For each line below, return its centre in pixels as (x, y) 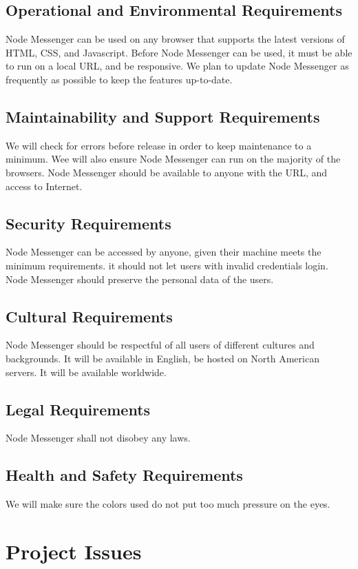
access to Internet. (44, 186)
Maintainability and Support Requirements (163, 116)
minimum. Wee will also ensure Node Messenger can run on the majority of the (173, 159)
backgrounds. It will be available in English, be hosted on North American (162, 358)
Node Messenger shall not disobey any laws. (98, 438)
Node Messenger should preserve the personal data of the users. (140, 279)
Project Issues (74, 551)
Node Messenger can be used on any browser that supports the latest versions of (175, 39)
